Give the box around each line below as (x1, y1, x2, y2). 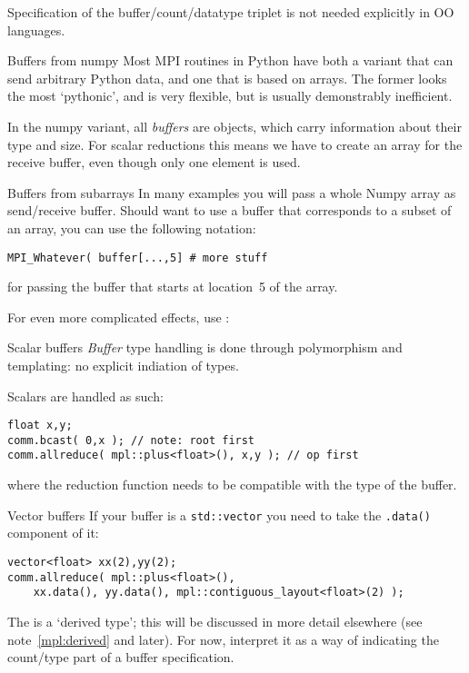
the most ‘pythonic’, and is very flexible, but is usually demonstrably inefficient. (7, 86, 453, 105)
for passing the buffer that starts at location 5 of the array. (7, 277, 338, 296)
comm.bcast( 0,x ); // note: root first (7, 433, 255, 447)
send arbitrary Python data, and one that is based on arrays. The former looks (7, 68, 447, 87)
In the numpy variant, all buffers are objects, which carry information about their (7, 116, 462, 135)
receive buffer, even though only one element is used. (7, 153, 301, 172)
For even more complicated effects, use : (7, 307, 230, 326)
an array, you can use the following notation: (7, 218, 256, 237)
